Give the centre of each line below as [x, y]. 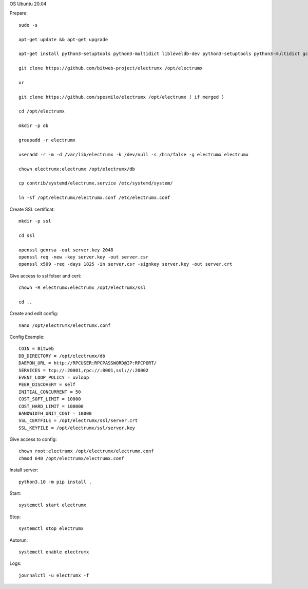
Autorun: [19, 540]
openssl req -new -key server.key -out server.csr [84, 257]
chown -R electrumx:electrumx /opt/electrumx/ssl [82, 288]
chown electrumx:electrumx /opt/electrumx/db [77, 169]
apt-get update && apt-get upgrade [63, 39]
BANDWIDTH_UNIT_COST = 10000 [55, 413]
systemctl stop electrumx [51, 529]
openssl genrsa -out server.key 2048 [66, 250]
